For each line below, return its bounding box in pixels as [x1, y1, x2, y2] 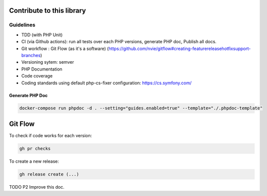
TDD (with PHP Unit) [21, 32, 63, 38]
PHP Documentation [21, 66, 62, 72]
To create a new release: [9, 158, 59, 164]
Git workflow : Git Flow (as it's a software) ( [21, 46, 109, 51]
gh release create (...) [19, 171, 80, 177]
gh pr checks [19, 146, 51, 151]
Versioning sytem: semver [21, 59, 74, 65]
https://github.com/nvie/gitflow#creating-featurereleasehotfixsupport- [108, 46, 251, 51]
